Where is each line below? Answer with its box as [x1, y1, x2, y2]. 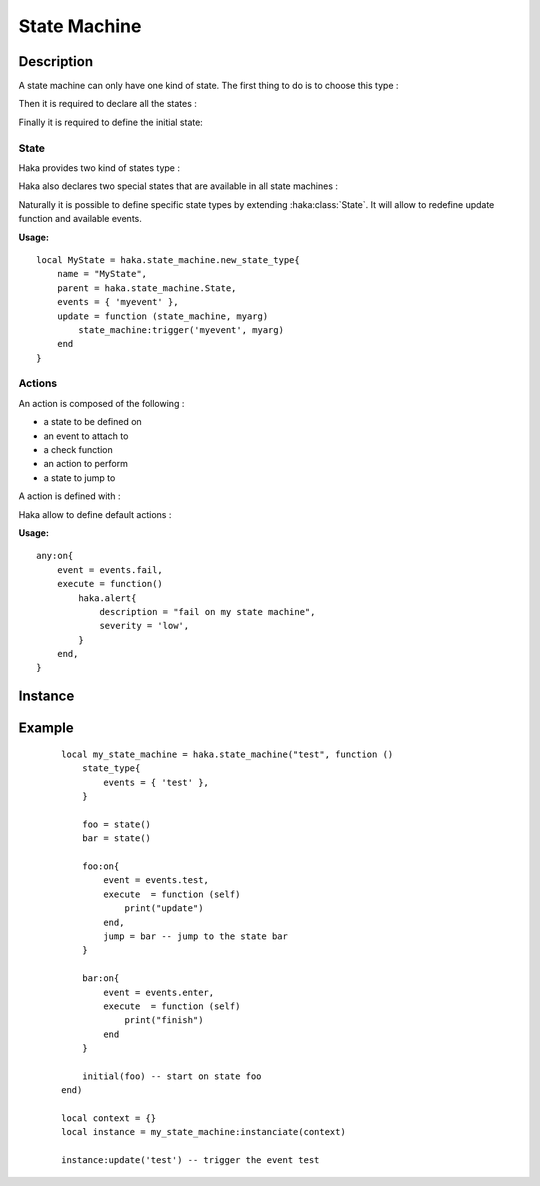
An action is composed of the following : [18, 397, 185, 409]
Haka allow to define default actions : [18, 508, 172, 520]
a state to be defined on [43, 416, 142, 428]
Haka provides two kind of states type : [18, 161, 180, 174]
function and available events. [18, 213, 142, 225]
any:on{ [36, 550, 74, 562]
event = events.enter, [103, 986, 215, 998]
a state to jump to [43, 471, 116, 484]
